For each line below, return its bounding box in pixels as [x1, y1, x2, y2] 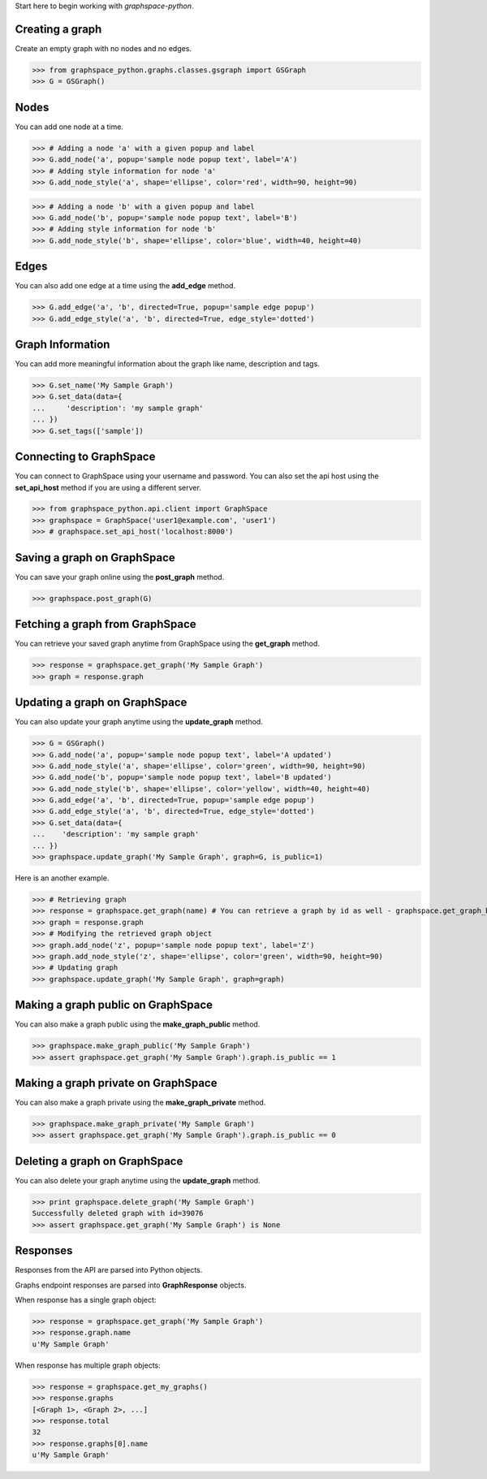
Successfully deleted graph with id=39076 [32, 1209, 204, 1218]
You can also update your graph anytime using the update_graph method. [15, 717, 263, 727]
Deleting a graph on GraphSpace [15, 1154, 183, 1168]
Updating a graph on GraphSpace [15, 695, 187, 710]
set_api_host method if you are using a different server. [15, 482, 202, 492]
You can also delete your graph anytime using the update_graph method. [15, 1175, 261, 1185]
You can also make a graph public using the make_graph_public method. [15, 1019, 261, 1029]
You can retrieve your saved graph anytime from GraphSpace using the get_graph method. [15, 638, 320, 649]
